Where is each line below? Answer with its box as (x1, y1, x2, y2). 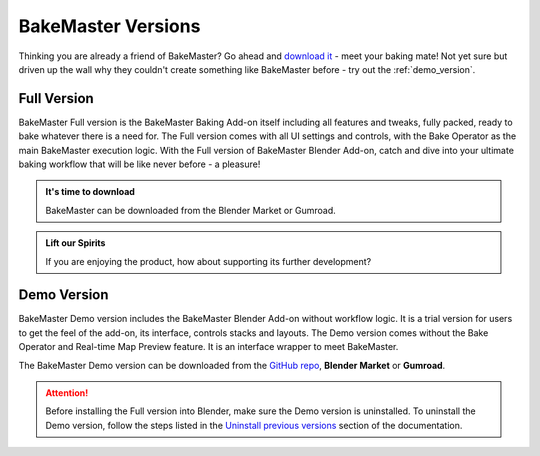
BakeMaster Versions (18, 15, 201, 37)
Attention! (45, 387, 89, 399)
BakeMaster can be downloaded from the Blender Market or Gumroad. (45, 204, 336, 216)
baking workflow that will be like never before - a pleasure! (18, 158, 261, 170)
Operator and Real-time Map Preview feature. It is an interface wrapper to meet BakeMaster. (18, 341, 399, 353)
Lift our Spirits (45, 237, 106, 249)
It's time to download (45, 186, 135, 198)
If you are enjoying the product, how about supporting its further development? (45, 255, 372, 267)
